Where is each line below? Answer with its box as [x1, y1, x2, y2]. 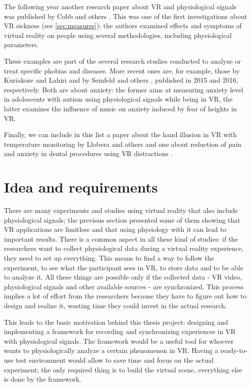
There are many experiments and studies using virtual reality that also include [4, 205, 238, 215]
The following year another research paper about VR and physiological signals [4, 1, 237, 11]
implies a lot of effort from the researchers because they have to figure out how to [4, 291, 247, 301]
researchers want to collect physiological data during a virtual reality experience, [4, 243, 244, 253]
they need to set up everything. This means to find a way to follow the [4, 253, 215, 263]
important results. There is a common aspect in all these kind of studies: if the [4, 233, 238, 244]
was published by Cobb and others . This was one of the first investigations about [4, 11, 248, 21]
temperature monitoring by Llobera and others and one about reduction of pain [4, 139, 242, 149]
